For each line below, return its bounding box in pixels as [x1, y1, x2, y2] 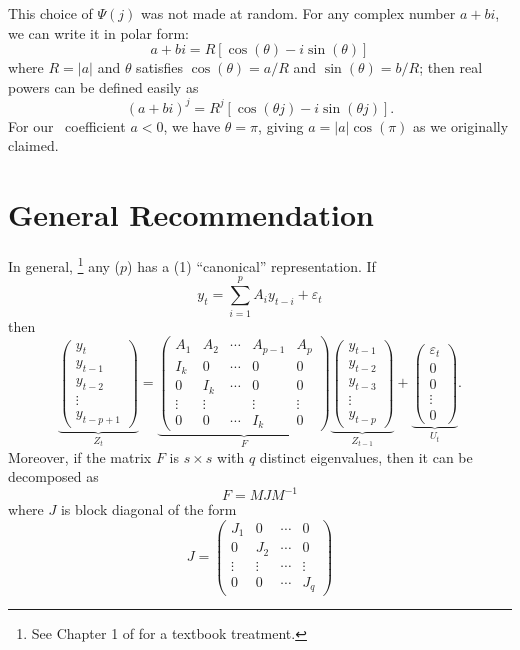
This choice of [8, 3, 93, 23]
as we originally [413, 115, 509, 136]
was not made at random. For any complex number [141, 3, 456, 23]
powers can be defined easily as [8, 76, 199, 97]
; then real [419, 57, 483, 78]
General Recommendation [8, 194, 374, 235]
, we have [163, 115, 221, 136]
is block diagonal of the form [60, 499, 237, 520]
